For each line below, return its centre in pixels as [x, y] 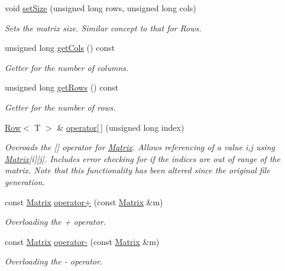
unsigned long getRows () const [62, 87]
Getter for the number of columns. [67, 67]
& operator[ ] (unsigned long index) [121, 127]
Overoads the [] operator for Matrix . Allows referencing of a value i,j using [140, 147]
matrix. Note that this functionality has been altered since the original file [137, 170]
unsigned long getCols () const [60, 48]
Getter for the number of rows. [60, 107]
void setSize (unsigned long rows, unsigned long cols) [101, 8]
